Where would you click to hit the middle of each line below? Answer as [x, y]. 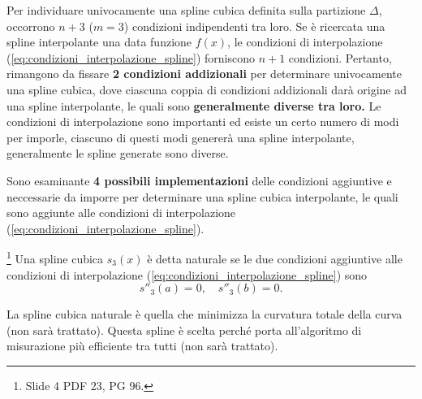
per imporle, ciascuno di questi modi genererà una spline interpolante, [181, 137]
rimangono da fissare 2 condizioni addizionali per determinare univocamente [204, 74]
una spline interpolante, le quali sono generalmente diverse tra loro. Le [194, 105]
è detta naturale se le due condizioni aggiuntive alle [275, 258]
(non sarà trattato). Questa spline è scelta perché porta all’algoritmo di [184, 330]
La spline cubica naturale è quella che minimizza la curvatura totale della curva [205, 314]
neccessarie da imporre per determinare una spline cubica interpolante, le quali [202, 196]
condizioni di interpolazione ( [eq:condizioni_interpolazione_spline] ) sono [187, 274]
